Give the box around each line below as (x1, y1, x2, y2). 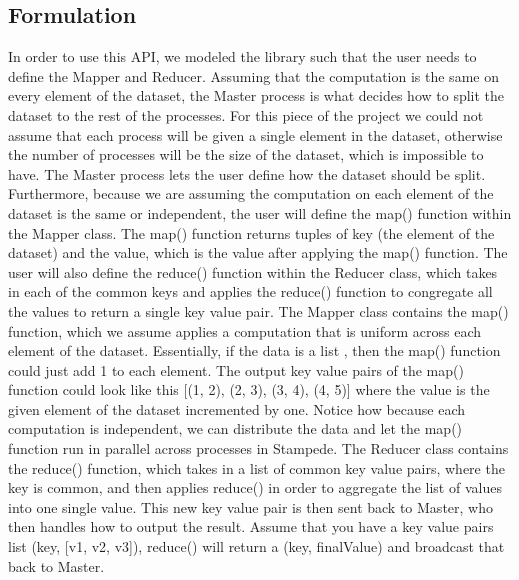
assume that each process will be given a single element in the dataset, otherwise (8, 124, 503, 145)
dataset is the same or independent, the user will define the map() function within (8, 202, 512, 223)
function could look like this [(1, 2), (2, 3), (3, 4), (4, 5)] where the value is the (8, 379, 490, 400)
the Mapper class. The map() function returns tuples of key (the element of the (8, 222, 495, 243)
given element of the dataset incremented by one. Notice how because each (8, 398, 466, 419)
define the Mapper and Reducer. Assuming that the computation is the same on (8, 65, 499, 86)
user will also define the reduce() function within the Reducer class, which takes (8, 261, 498, 282)
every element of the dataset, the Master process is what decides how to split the (8, 85, 505, 106)
